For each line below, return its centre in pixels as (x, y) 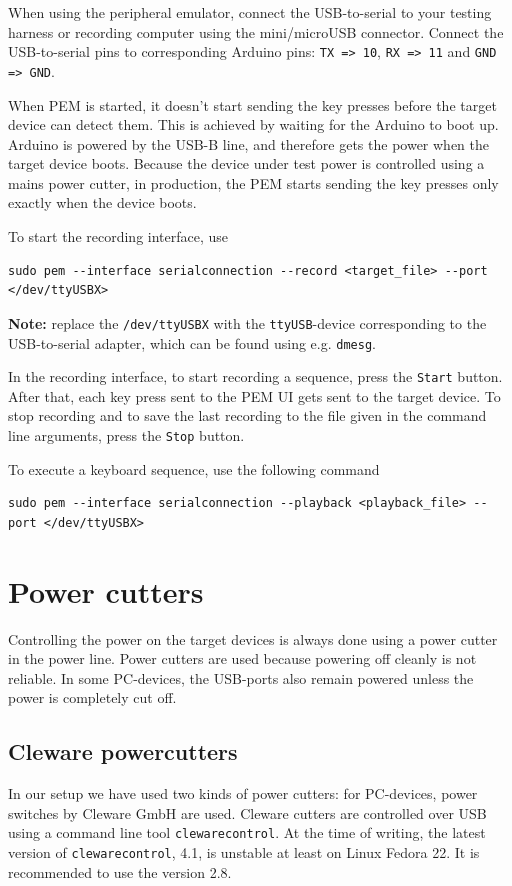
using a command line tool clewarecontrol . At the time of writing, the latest (247, 832)
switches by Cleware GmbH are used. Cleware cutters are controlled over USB (247, 812)
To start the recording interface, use (118, 236)
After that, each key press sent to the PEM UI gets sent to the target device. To (254, 395)
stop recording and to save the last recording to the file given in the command (247, 415)
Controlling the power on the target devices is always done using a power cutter (253, 638)
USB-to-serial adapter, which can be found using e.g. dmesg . (192, 342)
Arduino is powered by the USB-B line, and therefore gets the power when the (248, 143)
